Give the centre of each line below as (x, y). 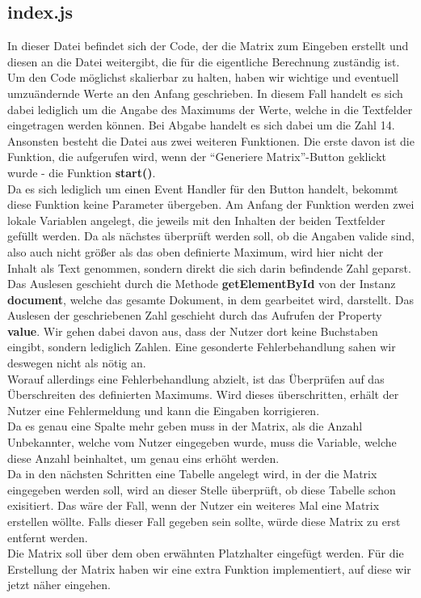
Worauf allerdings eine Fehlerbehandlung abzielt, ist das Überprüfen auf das (196, 378)
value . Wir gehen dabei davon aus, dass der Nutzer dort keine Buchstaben (193, 331)
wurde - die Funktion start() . (82, 172)
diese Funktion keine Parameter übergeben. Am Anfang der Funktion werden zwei (211, 204)
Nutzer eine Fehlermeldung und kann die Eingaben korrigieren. (164, 410)
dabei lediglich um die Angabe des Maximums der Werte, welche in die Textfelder (210, 109)
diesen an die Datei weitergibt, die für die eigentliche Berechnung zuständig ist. (204, 61)
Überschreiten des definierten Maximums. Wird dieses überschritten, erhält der (203, 394)
